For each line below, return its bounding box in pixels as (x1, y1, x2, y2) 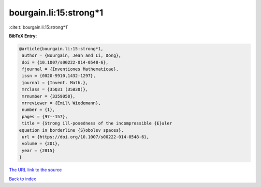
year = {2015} (22, 148, 55, 153)
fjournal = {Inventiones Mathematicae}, (22, 66, 119, 72)
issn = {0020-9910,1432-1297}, (22, 73, 96, 78)
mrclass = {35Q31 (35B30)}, (22, 87, 88, 92)
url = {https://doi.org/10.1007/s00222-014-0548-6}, (22, 134, 149, 140)
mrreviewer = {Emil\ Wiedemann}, (22, 100, 101, 106)
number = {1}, (22, 107, 55, 112)
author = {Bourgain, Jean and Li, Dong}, (22, 53, 121, 58)
